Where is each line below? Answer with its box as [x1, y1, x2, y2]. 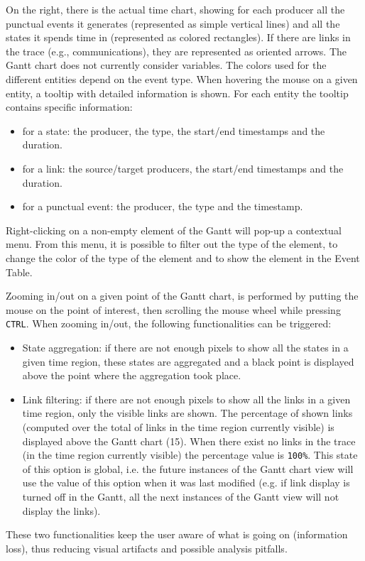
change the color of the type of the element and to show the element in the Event [6, 250, 360, 265]
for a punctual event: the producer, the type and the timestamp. [22, 199, 303, 214]
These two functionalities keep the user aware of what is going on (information [6, 527, 348, 542]
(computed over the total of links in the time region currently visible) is [22, 419, 334, 434]
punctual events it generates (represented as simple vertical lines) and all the [6, 16, 340, 31]
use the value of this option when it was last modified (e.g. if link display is [22, 475, 350, 490]
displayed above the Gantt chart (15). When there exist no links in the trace [22, 433, 356, 448]
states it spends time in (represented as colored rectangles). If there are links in [6, 30, 351, 45]
